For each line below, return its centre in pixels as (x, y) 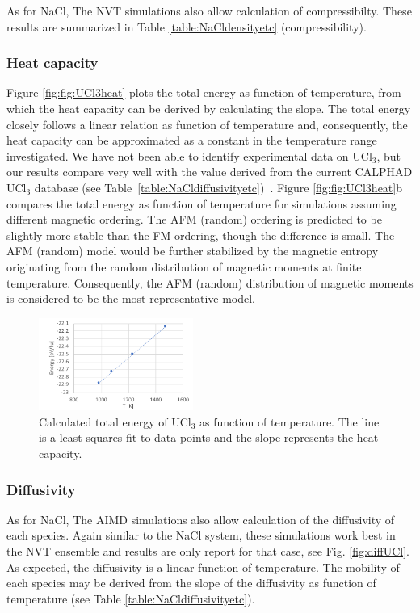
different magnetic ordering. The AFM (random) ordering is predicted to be (194, 219)
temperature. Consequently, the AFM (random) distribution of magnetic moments (210, 282)
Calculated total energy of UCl (115, 421)
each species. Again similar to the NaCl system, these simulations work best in (201, 535)
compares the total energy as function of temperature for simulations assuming (202, 203)
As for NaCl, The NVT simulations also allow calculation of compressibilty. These (209, 10)
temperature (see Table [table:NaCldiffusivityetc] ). (131, 598)
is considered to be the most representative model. (131, 298)
